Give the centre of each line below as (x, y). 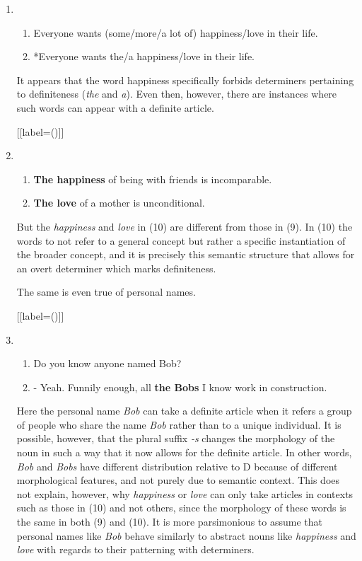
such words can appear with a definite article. (115, 107)
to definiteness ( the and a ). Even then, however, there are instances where (177, 94)
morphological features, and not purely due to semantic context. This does (178, 480)
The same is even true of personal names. (106, 292)
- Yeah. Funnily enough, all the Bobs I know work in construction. (180, 387)
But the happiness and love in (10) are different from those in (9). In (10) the (185, 226)
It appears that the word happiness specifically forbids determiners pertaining (185, 80)
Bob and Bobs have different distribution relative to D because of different (177, 466)
